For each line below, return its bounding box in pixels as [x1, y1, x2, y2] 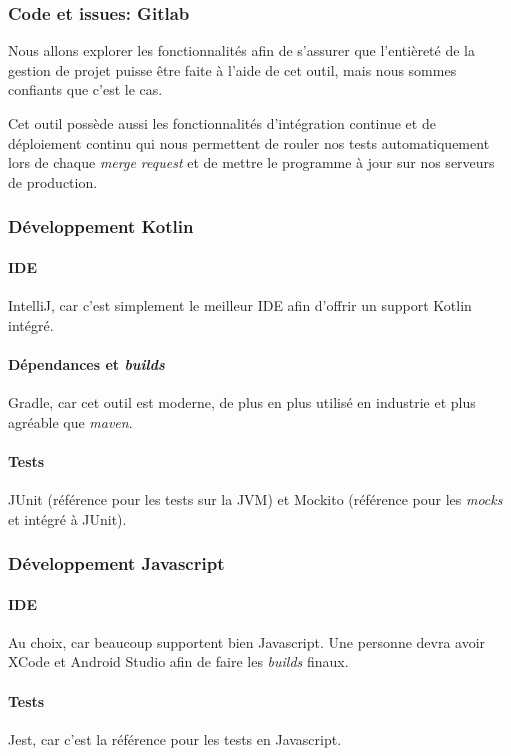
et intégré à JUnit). [8, 508, 127, 529]
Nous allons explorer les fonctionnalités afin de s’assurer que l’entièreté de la [8, 40, 475, 61]
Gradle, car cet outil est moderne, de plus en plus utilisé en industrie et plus [8, 392, 476, 412]
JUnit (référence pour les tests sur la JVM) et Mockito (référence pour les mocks [8, 488, 503, 509]
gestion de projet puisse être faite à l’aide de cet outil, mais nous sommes [8, 59, 457, 80]
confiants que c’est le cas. [8, 79, 163, 100]
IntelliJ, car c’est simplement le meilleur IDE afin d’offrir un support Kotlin [8, 295, 472, 316]
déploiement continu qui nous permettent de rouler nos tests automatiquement [8, 132, 490, 153]
